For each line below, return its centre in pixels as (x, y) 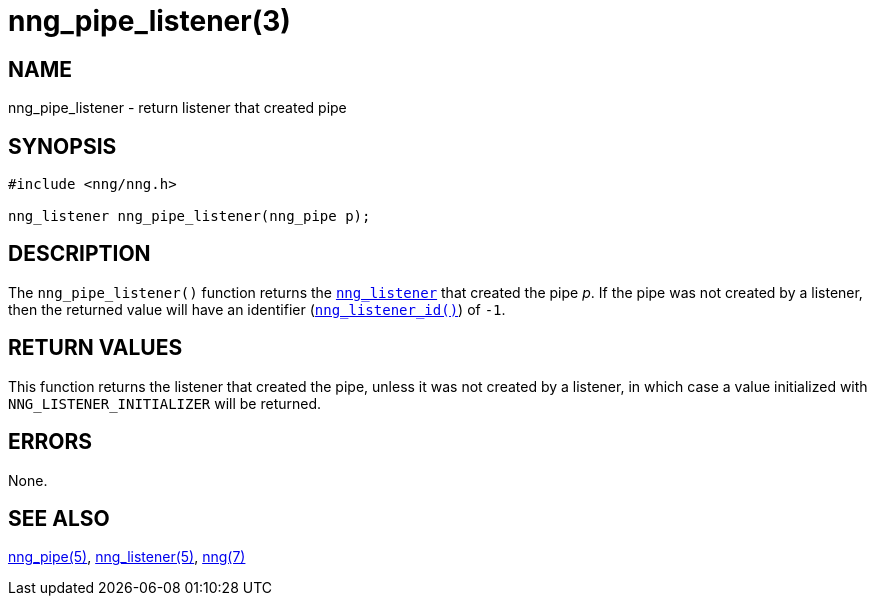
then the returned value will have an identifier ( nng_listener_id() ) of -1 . (257, 309)
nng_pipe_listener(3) (149, 21)
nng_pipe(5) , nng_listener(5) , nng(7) (127, 557)
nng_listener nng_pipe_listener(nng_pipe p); (189, 216)
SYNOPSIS (62, 146)
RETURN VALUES (95, 348)
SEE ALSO (59, 518)
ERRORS (50, 442)
